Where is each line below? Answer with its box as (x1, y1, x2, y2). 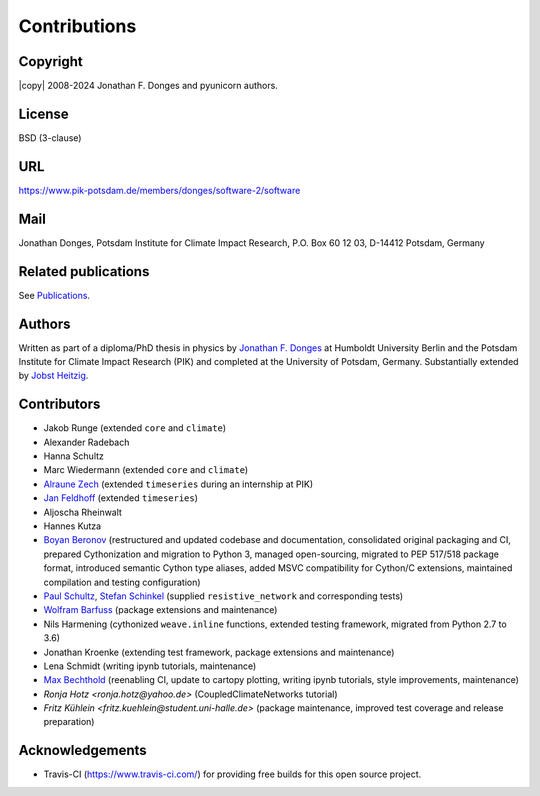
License (18, 105, 69, 122)
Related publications (18, 263, 150, 280)
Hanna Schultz (43, 450, 105, 462)
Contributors (18, 396, 101, 413)
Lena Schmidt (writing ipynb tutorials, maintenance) (43, 660, 257, 672)
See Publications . (18, 289, 90, 301)
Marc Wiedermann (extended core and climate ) (43, 464, 249, 476)
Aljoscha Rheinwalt (43, 506, 122, 518)
